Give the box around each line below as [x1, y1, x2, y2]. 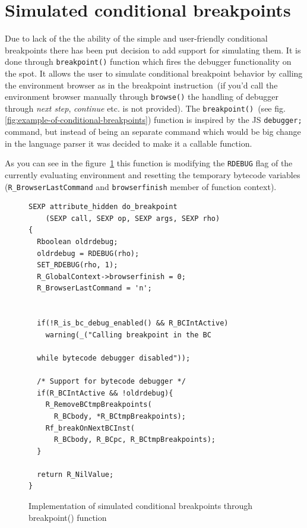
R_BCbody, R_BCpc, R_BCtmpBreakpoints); [53, 435, 216, 444]
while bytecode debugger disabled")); [37, 353, 191, 362]
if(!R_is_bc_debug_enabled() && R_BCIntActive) [37, 319, 229, 328]
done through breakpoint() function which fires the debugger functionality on [5, 55, 292, 68]
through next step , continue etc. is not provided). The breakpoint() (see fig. [5, 102, 286, 114]
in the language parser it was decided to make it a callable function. [5, 137, 252, 149]
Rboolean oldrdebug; [37, 238, 118, 246]
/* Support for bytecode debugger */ [37, 377, 186, 386]
